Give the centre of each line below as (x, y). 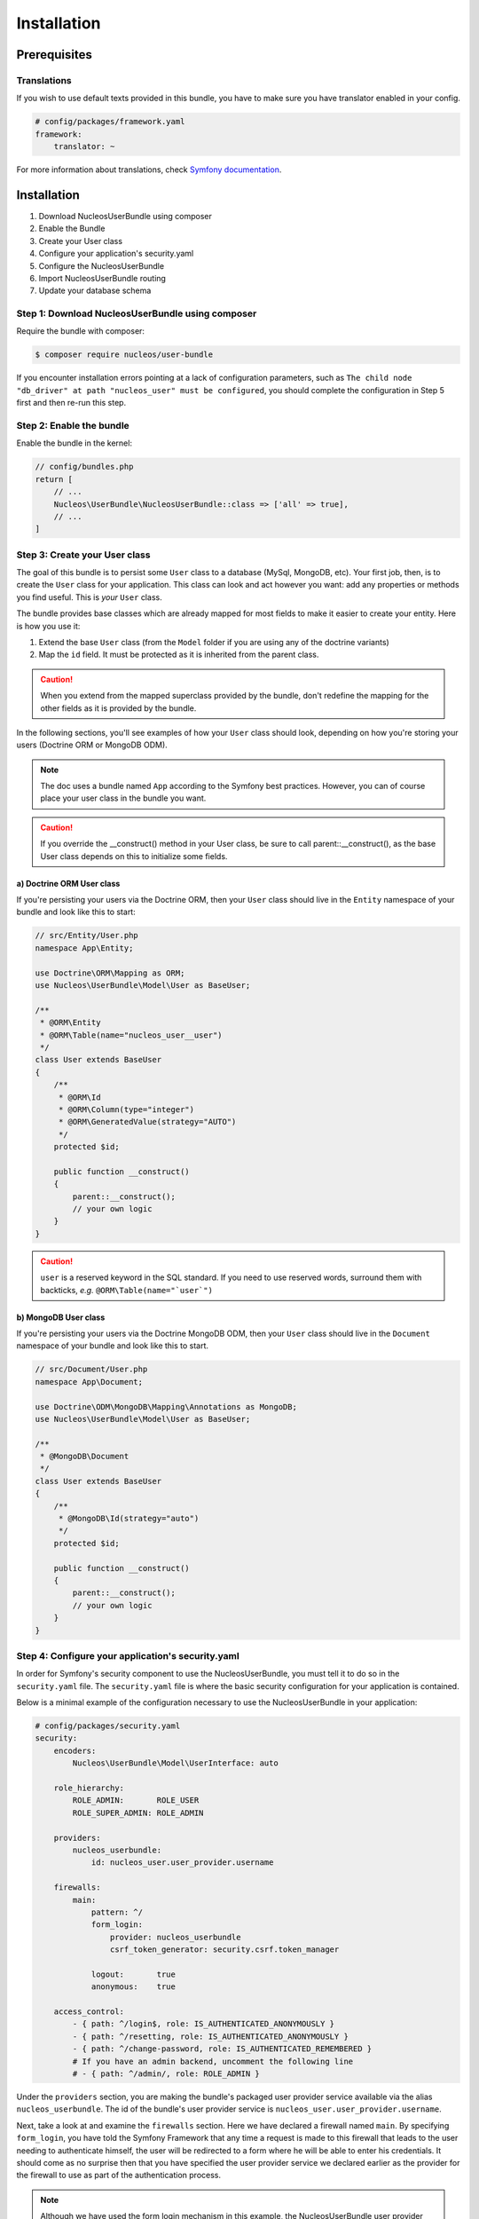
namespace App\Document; (89, 1382)
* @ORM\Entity (71, 1023)
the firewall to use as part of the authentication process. (119, 2176)
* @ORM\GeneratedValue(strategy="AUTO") (147, 1122)
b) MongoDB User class (61, 1317)
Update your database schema (95, 291)
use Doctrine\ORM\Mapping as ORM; (110, 973)
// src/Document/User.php (91, 1370)
